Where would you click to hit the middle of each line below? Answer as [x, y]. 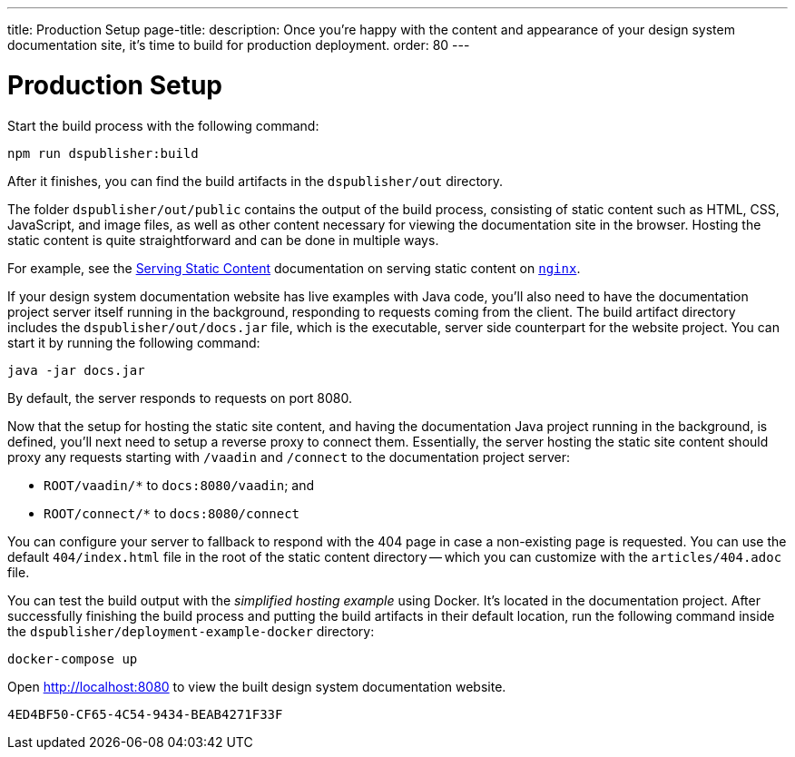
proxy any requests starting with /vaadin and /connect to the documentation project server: [289, 457]
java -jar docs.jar [76, 370]
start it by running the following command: [134, 342]
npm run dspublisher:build [103, 153]
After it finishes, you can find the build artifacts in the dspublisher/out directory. [255, 181]
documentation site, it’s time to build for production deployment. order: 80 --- [239, 45]
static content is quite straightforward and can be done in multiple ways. [223, 240]
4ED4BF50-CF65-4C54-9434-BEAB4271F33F [145, 714]
